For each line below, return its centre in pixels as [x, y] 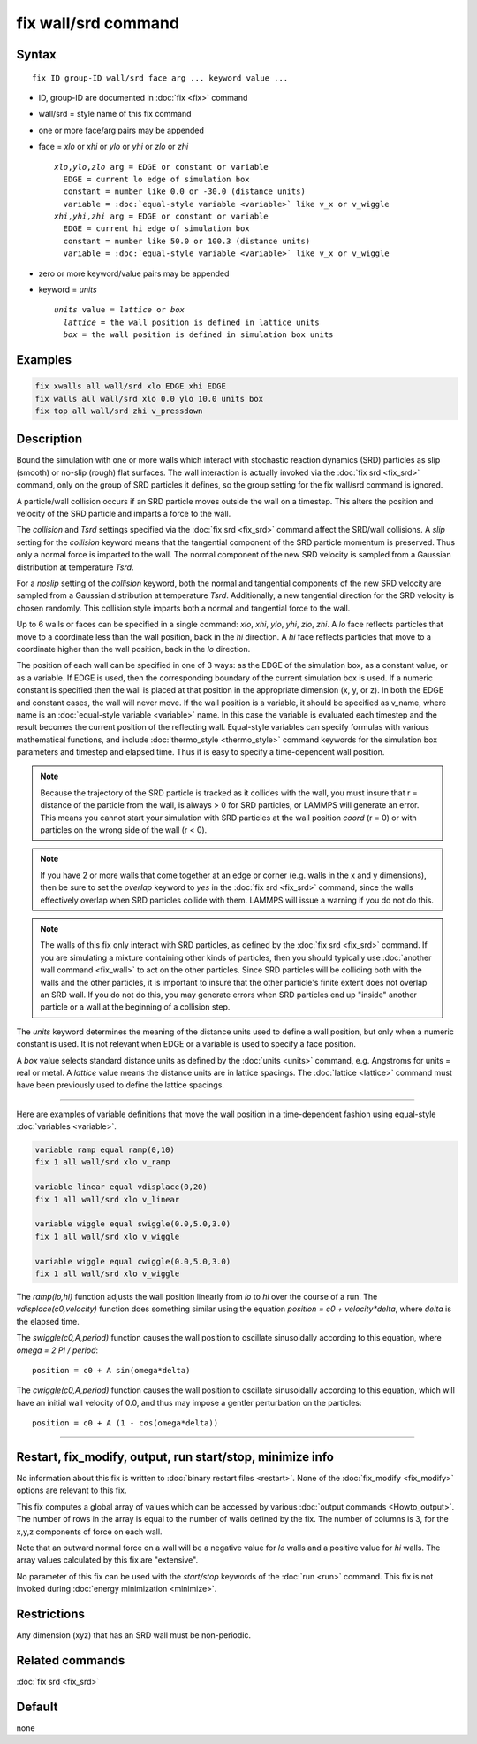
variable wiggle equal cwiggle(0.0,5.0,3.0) [133, 1261]
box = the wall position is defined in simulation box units [198, 335]
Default [37, 1706]
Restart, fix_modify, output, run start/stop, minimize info [175, 1457]
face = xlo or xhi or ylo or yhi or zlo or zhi [114, 147]
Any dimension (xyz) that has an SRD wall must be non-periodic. [134, 1635]
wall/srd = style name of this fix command [115, 114]
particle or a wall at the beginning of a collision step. [135, 1007]
